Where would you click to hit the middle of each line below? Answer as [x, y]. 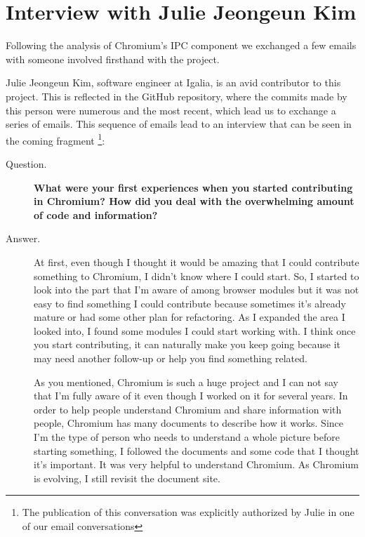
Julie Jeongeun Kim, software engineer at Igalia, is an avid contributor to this [173, 82]
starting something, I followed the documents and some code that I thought [197, 450]
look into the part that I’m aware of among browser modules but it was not [197, 290]
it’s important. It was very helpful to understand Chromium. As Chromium [196, 464]
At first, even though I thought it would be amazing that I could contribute [197, 261]
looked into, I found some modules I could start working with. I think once [195, 330]
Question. [26, 163]
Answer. [23, 238]
